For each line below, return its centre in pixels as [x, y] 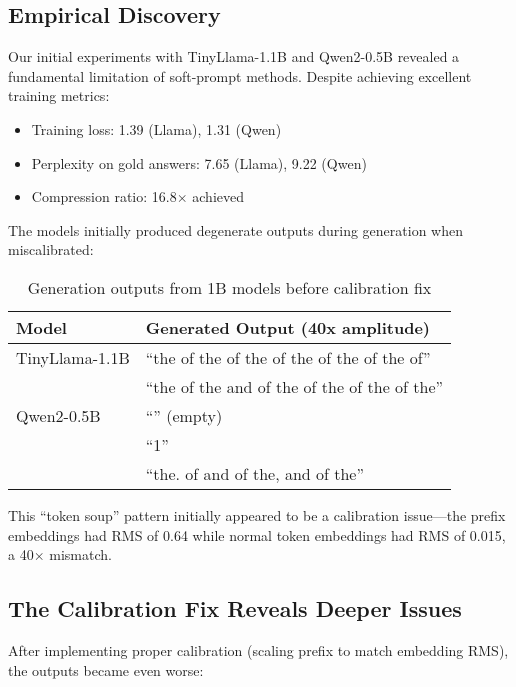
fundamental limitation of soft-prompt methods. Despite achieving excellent [240, 75]
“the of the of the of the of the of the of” [288, 357]
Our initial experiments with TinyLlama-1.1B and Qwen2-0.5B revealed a [234, 56]
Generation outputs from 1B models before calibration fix [229, 287]
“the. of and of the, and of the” [255, 473]
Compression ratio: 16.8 [104, 196]
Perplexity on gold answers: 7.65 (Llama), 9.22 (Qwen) [199, 162]
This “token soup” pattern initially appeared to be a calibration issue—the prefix [257, 514]
